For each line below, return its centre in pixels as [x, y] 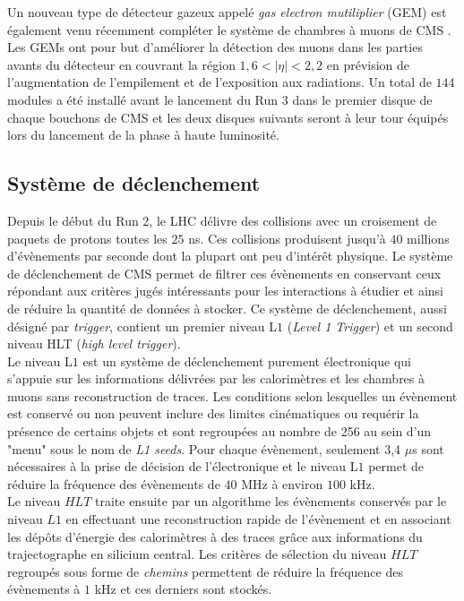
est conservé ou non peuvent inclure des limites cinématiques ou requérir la [213, 413]
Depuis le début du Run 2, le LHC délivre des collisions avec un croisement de [222, 220]
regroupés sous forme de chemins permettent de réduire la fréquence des [205, 571]
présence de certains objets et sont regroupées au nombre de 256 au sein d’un [219, 431]
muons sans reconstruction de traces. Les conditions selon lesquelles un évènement [232, 395]
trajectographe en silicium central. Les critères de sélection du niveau [197, 554]
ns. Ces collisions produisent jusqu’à [287, 238]
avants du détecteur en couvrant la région [121, 64]
